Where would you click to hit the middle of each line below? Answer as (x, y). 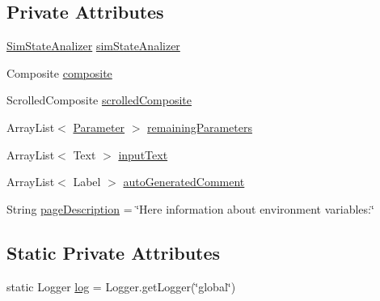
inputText (143, 154)
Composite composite (59, 72)
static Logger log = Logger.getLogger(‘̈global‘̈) (121, 286)
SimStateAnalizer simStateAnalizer (93, 46)
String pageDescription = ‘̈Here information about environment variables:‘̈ (190, 208)
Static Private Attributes (114, 252)
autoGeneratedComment (184, 182)
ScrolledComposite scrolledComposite (99, 100)
